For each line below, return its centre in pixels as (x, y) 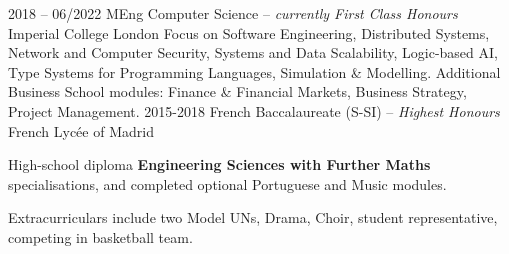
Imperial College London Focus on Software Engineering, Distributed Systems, (249, 32)
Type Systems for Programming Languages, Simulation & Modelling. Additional (254, 71)
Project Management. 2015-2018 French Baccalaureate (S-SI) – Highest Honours (254, 110)
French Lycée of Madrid (81, 130)
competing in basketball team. (100, 236)
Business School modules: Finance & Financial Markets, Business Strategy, (237, 91)
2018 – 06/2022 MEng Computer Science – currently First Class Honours (233, 13)
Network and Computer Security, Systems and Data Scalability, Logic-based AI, (253, 52)
